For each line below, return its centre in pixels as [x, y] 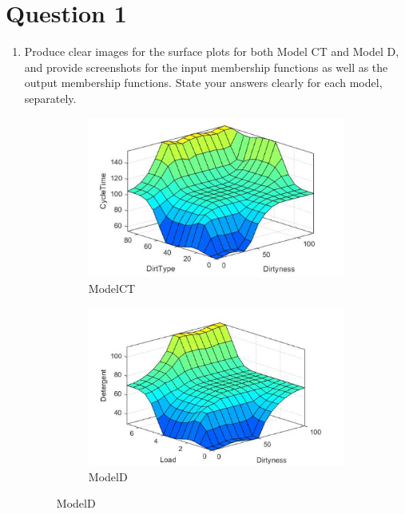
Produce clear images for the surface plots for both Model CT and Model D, [212, 51]
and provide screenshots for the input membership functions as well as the [206, 67]
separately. [50, 98]
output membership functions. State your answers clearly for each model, [203, 83]
